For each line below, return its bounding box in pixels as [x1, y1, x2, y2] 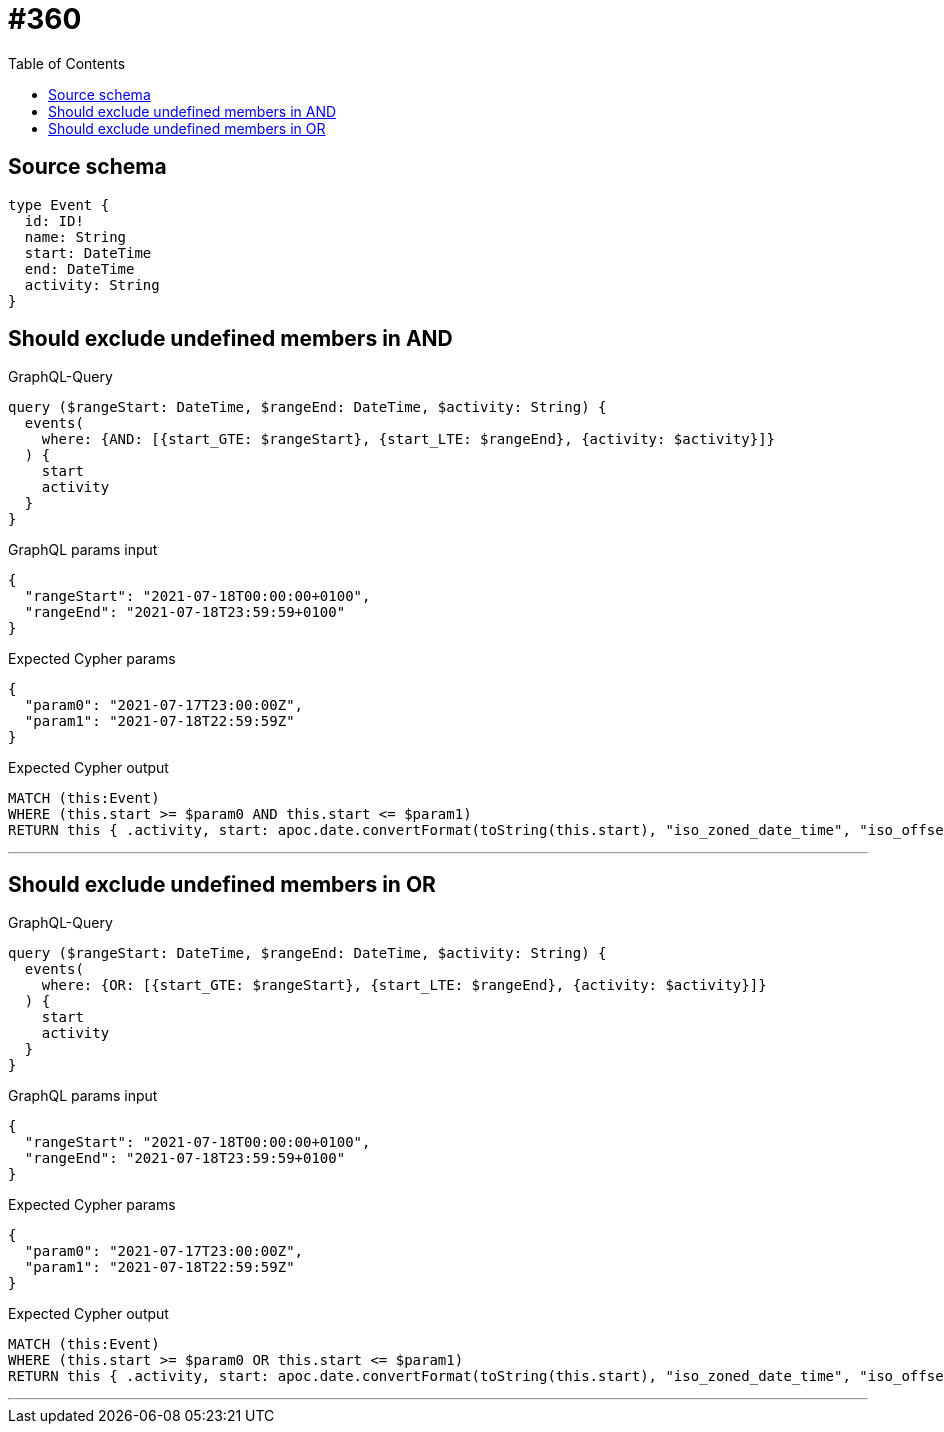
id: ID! [24, 212, 84, 229]
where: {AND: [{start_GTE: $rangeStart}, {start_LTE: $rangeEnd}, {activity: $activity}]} [41, 431, 776, 448]
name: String [24, 228, 127, 245]
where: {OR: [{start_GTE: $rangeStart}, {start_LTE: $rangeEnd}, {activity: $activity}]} [41, 977, 767, 994]
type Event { [8, 196, 110, 213]
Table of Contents [8, 54, 126, 72]
